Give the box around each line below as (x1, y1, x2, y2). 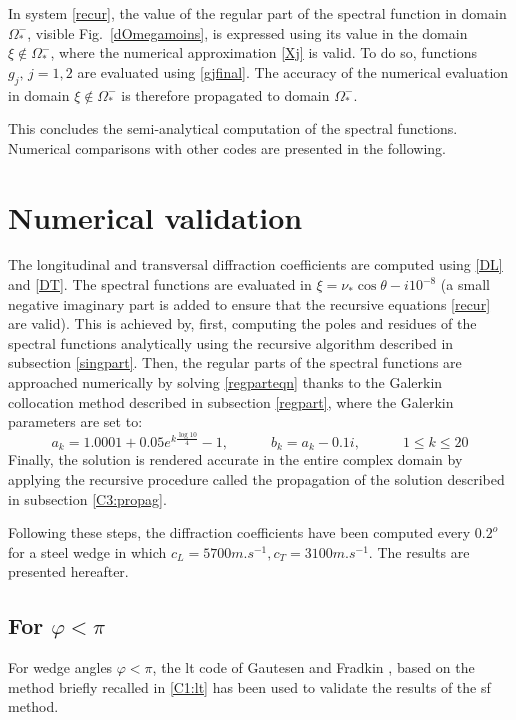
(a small (440, 274, 490, 295)
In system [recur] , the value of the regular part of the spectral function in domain (8, 3, 507, 23)
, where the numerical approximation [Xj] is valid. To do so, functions (50, 42, 478, 63)
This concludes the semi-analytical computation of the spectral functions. (8, 118, 458, 139)
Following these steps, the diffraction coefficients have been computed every (8, 522, 471, 543)
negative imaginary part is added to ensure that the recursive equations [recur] (8, 293, 491, 314)
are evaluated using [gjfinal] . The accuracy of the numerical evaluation (77, 61, 509, 82)
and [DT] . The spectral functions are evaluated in (8, 274, 312, 295)
